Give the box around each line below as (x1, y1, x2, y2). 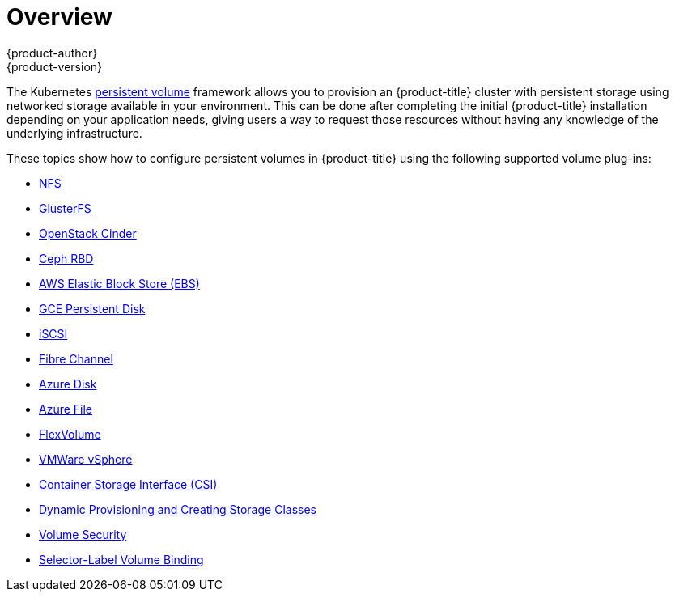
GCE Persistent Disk (39, 301, 146, 316)
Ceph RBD (39, 251, 94, 265)
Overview (6, 3, 112, 31)
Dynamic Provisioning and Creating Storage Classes (39, 502, 316, 516)
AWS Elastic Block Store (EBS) (39, 276, 200, 291)
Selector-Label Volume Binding (39, 552, 204, 566)
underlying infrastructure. (6, 125, 142, 140)
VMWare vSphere (39, 452, 133, 466)
